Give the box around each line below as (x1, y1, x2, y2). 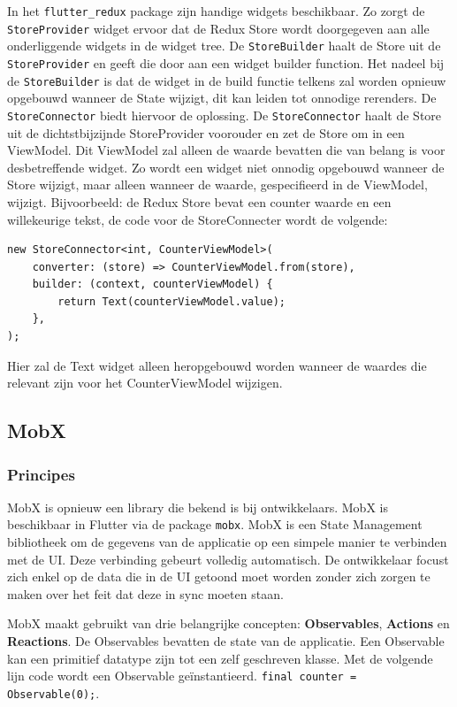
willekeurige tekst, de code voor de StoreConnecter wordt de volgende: (7, 210, 388, 228)
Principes (7, 463, 75, 485)
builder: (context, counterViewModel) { (32, 278, 273, 291)
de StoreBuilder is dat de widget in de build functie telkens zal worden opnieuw (7, 71, 446, 89)
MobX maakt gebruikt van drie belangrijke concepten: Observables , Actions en (7, 614, 450, 633)
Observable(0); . (7, 683, 100, 702)
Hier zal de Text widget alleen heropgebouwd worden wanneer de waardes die (7, 356, 427, 374)
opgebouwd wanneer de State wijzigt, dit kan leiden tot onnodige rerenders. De (7, 88, 437, 107)
